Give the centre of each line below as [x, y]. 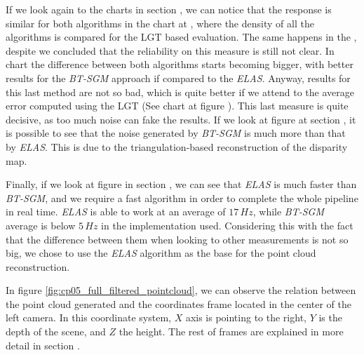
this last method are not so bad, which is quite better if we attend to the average [180, 92]
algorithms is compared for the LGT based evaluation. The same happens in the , [181, 37]
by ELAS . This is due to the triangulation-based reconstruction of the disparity [177, 146]
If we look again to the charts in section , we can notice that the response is [169, 9]
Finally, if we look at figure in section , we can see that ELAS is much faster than [181, 184]
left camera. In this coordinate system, [88, 317]
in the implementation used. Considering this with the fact [227, 225]
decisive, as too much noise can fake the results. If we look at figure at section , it [181, 119]
